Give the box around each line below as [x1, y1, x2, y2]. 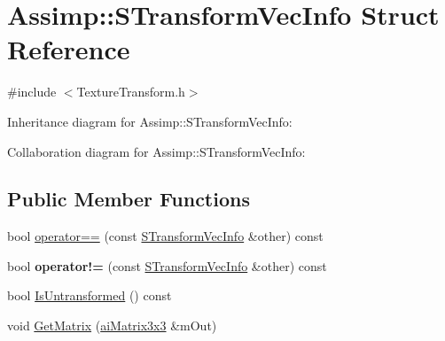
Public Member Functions [7, 185, 250, 213]
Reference [7, 31, 130, 67]
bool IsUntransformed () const [7, 286, 172, 305]
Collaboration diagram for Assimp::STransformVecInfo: [7, 142, 306, 160]
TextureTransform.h [76, 82, 185, 101]
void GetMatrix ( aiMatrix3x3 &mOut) [7, 316, 217, 335]
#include [7, 82, 57, 101]
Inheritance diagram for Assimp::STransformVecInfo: [7, 112, 293, 130]
